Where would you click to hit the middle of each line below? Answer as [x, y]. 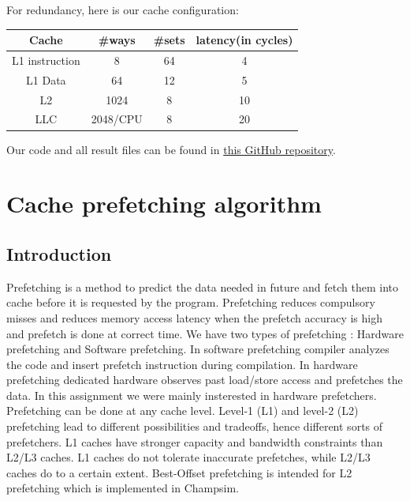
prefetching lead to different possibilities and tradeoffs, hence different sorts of [195, 426]
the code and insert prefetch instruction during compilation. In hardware [182, 364]
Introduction [59, 253]
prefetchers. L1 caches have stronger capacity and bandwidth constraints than [195, 441]
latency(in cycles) [244, 40]
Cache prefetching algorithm [164, 203]
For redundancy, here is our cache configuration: [123, 9]
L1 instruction [46, 60]
